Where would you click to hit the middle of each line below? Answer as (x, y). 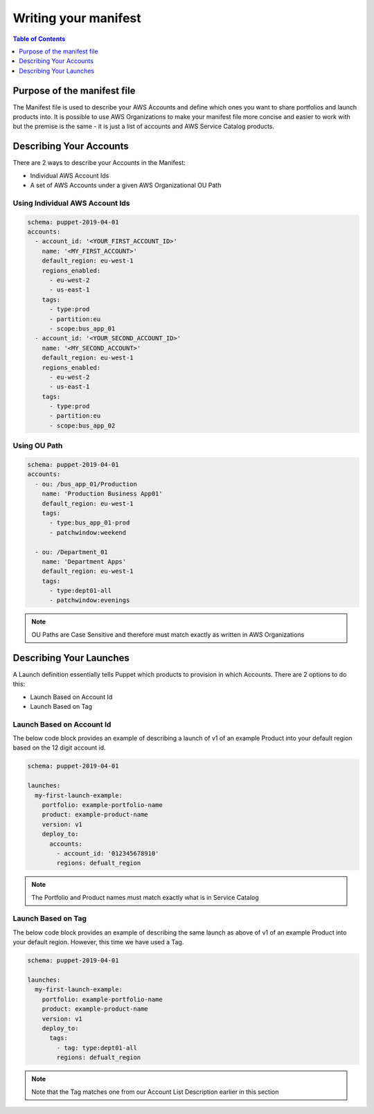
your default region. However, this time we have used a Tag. (98, 942)
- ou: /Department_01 (72, 552)
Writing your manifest (77, 18)
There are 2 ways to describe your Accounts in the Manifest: (99, 163)
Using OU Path (38, 445)
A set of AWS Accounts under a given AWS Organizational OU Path (126, 185)
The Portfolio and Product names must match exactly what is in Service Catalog (145, 897)
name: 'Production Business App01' (102, 494)
